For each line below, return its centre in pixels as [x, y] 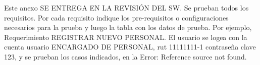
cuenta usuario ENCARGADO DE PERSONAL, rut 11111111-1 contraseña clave [130, 47]
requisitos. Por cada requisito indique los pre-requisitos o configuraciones [116, 17]
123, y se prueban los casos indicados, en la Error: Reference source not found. [125, 56]
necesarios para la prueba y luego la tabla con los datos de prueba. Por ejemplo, [128, 27]
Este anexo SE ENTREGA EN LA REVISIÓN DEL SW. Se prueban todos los [126, 7]
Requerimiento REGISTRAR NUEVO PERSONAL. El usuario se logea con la [126, 37]
